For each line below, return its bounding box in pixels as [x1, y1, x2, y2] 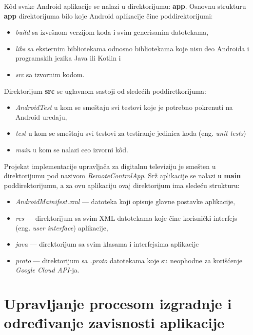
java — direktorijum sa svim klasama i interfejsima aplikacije [15, 239, 199, 249]
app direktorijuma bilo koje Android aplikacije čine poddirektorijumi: [4, 10, 213, 21]
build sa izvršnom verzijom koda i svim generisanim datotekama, [15, 27, 209, 37]
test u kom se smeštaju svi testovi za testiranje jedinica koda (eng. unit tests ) [15, 128, 246, 138]
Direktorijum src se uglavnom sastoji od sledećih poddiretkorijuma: [4, 85, 206, 96]
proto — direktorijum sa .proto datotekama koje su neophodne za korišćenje [15, 255, 242, 265]
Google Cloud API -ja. [15, 265, 79, 275]
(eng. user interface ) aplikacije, [15, 222, 108, 232]
